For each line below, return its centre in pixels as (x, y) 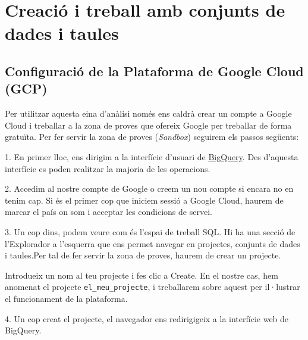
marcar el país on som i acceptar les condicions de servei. (109, 212)
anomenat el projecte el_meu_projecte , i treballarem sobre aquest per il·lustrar (153, 287)
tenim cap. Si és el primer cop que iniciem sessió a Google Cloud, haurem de (144, 200)
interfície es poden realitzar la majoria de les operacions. (108, 168)
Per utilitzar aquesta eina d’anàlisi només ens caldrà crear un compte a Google (148, 113)
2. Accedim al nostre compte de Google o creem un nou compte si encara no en (149, 188)
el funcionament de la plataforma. (66, 298)
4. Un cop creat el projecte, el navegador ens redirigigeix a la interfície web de (147, 318)
